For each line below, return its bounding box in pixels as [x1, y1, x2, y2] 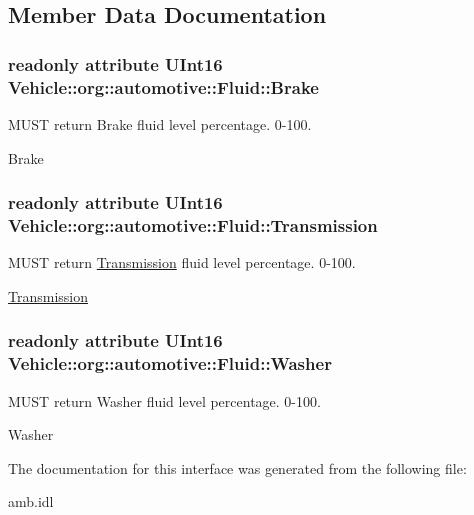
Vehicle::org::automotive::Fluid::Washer [8, 351, 332, 376]
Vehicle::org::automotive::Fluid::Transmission [8, 212, 378, 237]
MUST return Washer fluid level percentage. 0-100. [8, 390, 321, 411]
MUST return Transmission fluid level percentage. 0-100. [8, 252, 356, 273]
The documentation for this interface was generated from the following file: [8, 457, 467, 478]
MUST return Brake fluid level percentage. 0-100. [8, 113, 312, 134]
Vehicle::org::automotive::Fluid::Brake [8, 74, 319, 99]
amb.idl [8, 491, 54, 512]
